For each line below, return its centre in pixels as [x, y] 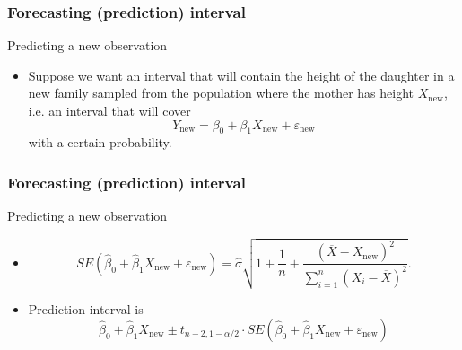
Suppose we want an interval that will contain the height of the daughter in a [241, 75]
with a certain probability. [100, 142]
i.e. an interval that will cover [109, 110]
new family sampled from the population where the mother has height [221, 93]
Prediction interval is [86, 309]
